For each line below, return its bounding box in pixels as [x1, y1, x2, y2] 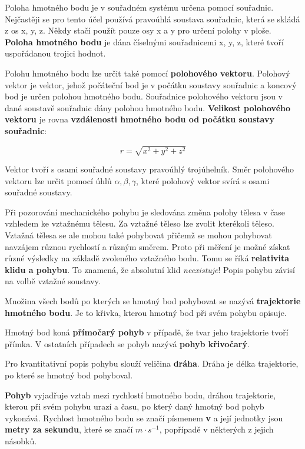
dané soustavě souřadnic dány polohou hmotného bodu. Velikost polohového [5, 101, 291, 114]
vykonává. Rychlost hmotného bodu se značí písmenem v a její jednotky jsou [5, 411, 283, 424]
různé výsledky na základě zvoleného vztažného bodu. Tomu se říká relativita [5, 252, 290, 264]
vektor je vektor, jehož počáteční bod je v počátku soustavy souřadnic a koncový [5, 78, 297, 91]
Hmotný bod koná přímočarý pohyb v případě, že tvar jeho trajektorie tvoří [5, 326, 289, 338]
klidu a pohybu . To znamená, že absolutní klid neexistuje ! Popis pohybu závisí [5, 263, 295, 275]
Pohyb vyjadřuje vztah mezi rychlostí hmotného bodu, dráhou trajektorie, [5, 388, 276, 401]
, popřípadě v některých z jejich [159, 423, 274, 435]
